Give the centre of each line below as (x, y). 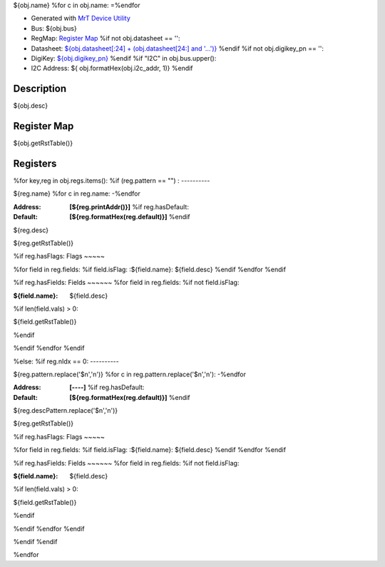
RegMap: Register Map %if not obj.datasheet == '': (106, 39)
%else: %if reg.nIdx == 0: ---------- (66, 361)
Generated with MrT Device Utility (81, 19)
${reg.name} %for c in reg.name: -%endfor (77, 194)
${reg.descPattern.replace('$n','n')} (66, 411)
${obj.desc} (31, 106)
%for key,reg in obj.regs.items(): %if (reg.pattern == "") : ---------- (112, 181)
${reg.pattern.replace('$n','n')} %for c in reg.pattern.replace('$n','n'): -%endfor (129, 374)
